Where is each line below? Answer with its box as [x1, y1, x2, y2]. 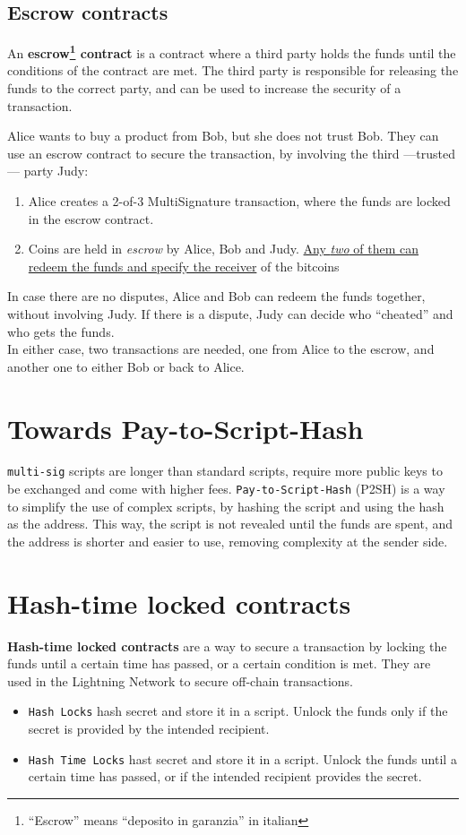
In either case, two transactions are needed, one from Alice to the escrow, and [7, 340, 435, 358]
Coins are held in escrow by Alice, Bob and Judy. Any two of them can [28, 239, 419, 258]
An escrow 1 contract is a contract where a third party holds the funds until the [7, 41, 456, 62]
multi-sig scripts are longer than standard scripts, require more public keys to [7, 461, 443, 480]
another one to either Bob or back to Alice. [7, 357, 245, 375]
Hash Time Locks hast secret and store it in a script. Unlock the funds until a [28, 749, 457, 768]
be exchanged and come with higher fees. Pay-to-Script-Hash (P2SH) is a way [7, 479, 445, 498]
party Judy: [23, 161, 89, 180]
